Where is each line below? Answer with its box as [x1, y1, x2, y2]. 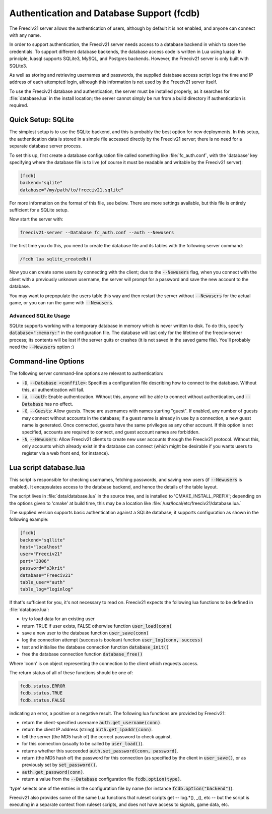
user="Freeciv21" [20, 551, 63, 557]
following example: [9, 516, 49, 522]
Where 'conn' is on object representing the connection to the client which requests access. [9, 660, 198, 666]
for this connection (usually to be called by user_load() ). [22, 741, 144, 747]
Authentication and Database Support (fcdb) [9, 8, 200, 19]
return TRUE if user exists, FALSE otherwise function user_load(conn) [22, 623, 172, 629]
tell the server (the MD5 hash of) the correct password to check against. [22, 733, 172, 739]
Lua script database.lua [9, 463, 85, 472]
